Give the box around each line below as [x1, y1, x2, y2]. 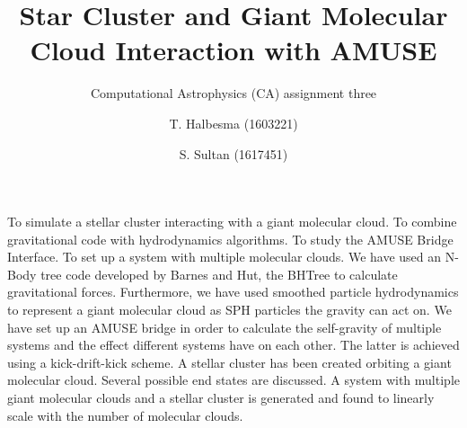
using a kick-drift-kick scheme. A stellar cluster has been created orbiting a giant [7, 352, 452, 371]
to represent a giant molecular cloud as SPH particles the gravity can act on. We [7, 300, 452, 319]
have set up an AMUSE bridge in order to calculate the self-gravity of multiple [7, 317, 442, 336]
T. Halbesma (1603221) [169, 113, 298, 132]
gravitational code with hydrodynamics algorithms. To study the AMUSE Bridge [7, 229, 454, 248]
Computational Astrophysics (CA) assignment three [90, 84, 377, 103]
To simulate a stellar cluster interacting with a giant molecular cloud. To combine [7, 212, 457, 231]
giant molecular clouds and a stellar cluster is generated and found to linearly [7, 388, 435, 407]
